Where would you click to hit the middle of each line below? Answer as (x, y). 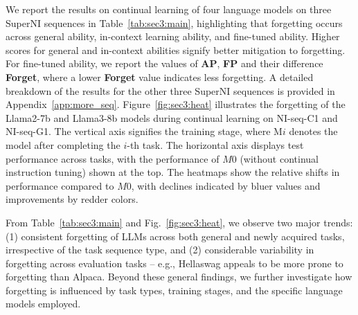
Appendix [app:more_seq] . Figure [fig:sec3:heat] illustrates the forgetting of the (176, 104)
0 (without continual (275, 158)
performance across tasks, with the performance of (113, 158)
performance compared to (60, 185)
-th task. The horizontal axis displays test (215, 144)
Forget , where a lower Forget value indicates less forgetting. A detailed (160, 76)
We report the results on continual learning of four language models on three (169, 9)
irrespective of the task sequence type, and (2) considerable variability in (160, 250)
